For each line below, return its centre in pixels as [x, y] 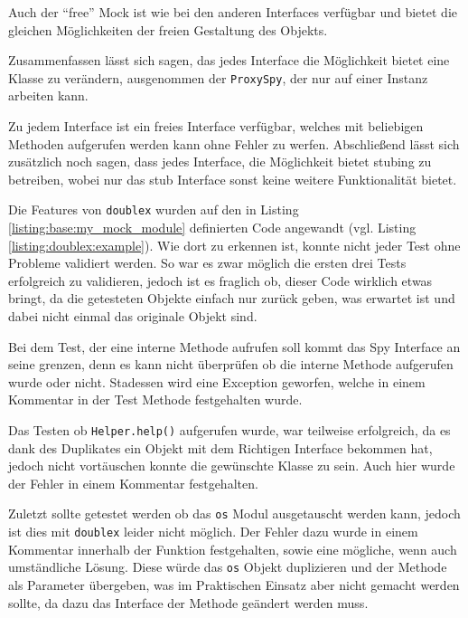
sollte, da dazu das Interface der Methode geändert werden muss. [188, 602]
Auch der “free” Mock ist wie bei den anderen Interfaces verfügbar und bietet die [233, 12]
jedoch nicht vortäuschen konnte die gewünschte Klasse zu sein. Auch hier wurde [232, 466]
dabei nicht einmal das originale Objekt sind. [133, 316]
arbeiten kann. [48, 95]
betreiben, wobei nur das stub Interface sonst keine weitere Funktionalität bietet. [233, 179]
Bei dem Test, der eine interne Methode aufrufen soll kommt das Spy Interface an [234, 346]
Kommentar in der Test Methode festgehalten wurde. [155, 399]
